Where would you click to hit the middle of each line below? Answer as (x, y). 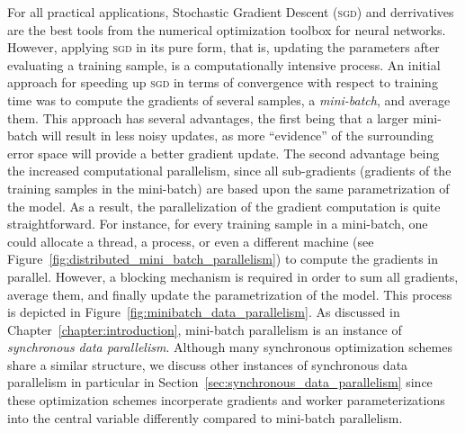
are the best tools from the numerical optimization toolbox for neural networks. (227, 29)
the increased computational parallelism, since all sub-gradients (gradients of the (229, 171)
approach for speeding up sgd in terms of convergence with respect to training (223, 82)
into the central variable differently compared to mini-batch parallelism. (205, 417)
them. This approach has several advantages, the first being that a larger (208, 117)
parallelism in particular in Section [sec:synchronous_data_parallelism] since (220, 382)
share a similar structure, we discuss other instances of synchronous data (208, 364)
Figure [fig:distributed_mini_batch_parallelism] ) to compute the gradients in (223, 259)
